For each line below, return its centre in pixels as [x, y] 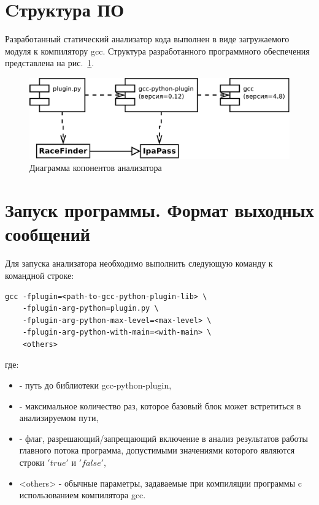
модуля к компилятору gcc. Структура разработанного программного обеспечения [157, 51]
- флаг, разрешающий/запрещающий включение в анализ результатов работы [163, 438]
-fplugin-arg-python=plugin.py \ [90, 309]
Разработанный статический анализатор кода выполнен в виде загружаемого [147, 39]
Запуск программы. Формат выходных [159, 210]
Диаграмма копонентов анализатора [96, 168]
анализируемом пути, [59, 418]
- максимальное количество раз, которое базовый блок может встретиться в [160, 405]
